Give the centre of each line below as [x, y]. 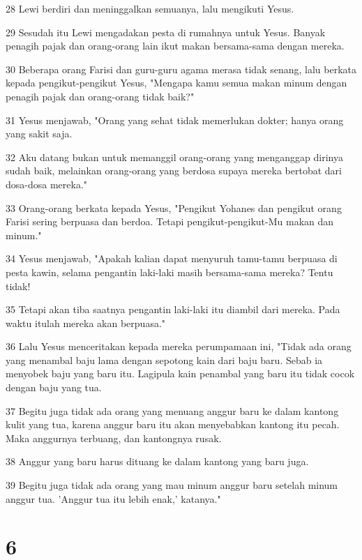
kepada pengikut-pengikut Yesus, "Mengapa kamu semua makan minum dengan [176, 83]
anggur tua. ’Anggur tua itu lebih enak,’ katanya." [113, 498]
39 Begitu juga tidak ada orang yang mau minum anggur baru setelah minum [172, 485]
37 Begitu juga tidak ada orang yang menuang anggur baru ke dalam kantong [172, 410]
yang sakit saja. [39, 134]
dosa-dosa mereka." [47, 184]
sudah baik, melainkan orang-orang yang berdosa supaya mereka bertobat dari [174, 171]
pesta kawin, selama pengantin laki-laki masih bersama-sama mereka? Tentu [169, 272]
